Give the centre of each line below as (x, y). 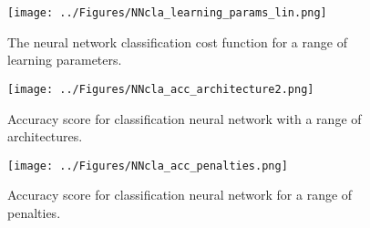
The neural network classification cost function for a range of (177, 41)
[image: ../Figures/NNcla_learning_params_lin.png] (167, 13)
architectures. (45, 136)
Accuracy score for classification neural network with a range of (185, 118)
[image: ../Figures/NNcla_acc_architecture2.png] (161, 89)
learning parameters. (65, 60)
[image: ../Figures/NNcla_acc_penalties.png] (148, 166)
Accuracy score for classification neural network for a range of (180, 195)
